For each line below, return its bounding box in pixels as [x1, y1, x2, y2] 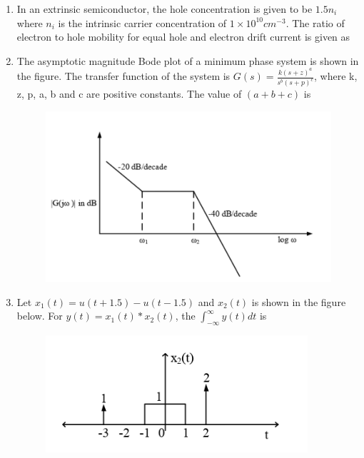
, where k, [313, 68, 358, 83]
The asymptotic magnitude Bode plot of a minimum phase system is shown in [16, 53, 359, 68]
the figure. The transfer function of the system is [16, 68, 231, 83]
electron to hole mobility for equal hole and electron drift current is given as [16, 29, 350, 44]
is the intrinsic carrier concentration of [58, 15, 227, 30]
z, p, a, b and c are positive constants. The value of [16, 86, 242, 101]
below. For [16, 308, 63, 323]
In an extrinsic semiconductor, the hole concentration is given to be [16, 1, 313, 16]
